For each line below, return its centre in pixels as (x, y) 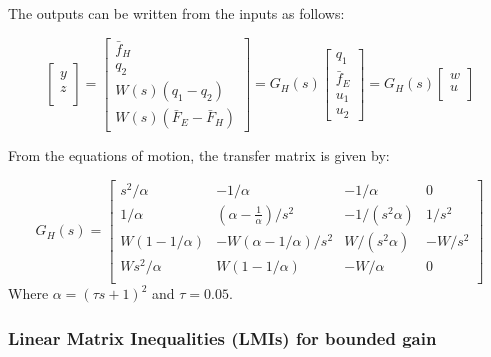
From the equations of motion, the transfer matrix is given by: (199, 155)
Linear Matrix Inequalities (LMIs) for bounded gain (222, 337)
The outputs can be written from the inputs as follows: (176, 13)
